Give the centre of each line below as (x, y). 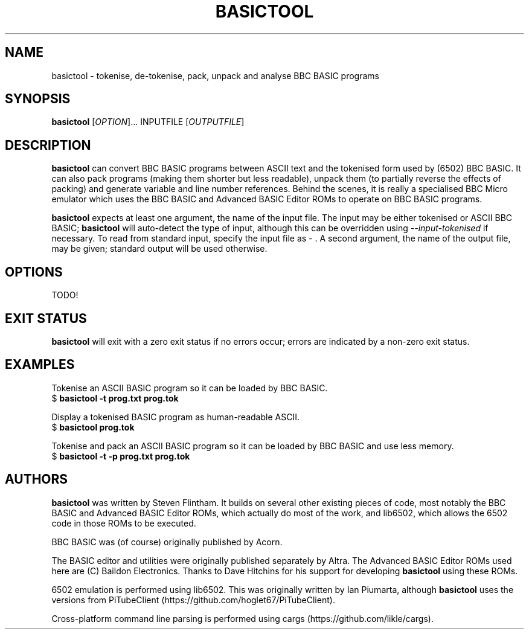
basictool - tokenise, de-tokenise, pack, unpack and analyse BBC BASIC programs (215, 75)
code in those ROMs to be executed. (124, 523)
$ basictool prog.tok (93, 427)
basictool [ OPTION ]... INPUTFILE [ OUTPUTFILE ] (148, 122)
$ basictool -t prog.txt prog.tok (115, 398)
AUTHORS (37, 479)
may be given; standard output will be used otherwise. (159, 249)
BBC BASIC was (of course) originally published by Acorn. (167, 542)
